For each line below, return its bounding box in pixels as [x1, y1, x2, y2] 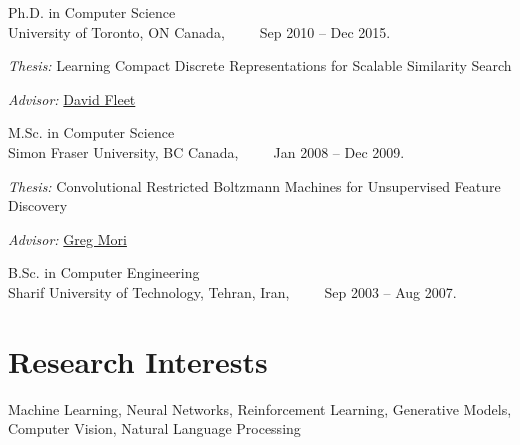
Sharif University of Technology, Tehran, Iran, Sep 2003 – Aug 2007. [8, 281, 457, 302]
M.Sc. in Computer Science [8, 122, 175, 143]
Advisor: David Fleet [8, 88, 136, 109]
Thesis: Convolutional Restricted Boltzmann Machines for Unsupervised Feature [8, 175, 501, 196]
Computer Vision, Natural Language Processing [8, 418, 301, 439]
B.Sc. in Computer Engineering [8, 262, 200, 283]
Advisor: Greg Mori [8, 228, 127, 249]
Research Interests [8, 340, 268, 381]
